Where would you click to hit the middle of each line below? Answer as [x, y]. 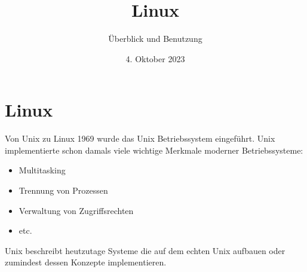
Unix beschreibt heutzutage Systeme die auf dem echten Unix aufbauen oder [145, 250]
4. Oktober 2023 [155, 58]
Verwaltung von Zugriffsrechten [76, 210]
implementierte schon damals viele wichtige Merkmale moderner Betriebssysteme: [154, 150]
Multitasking [42, 170]
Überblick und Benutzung [155, 39]
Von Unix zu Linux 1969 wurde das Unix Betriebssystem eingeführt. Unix [140, 138]
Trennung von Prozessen [63, 190]
